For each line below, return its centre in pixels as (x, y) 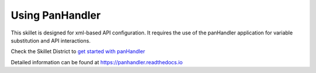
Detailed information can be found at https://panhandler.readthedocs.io (97, 62)
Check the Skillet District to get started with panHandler (78, 51)
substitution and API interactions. (51, 40)
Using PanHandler (56, 15)
